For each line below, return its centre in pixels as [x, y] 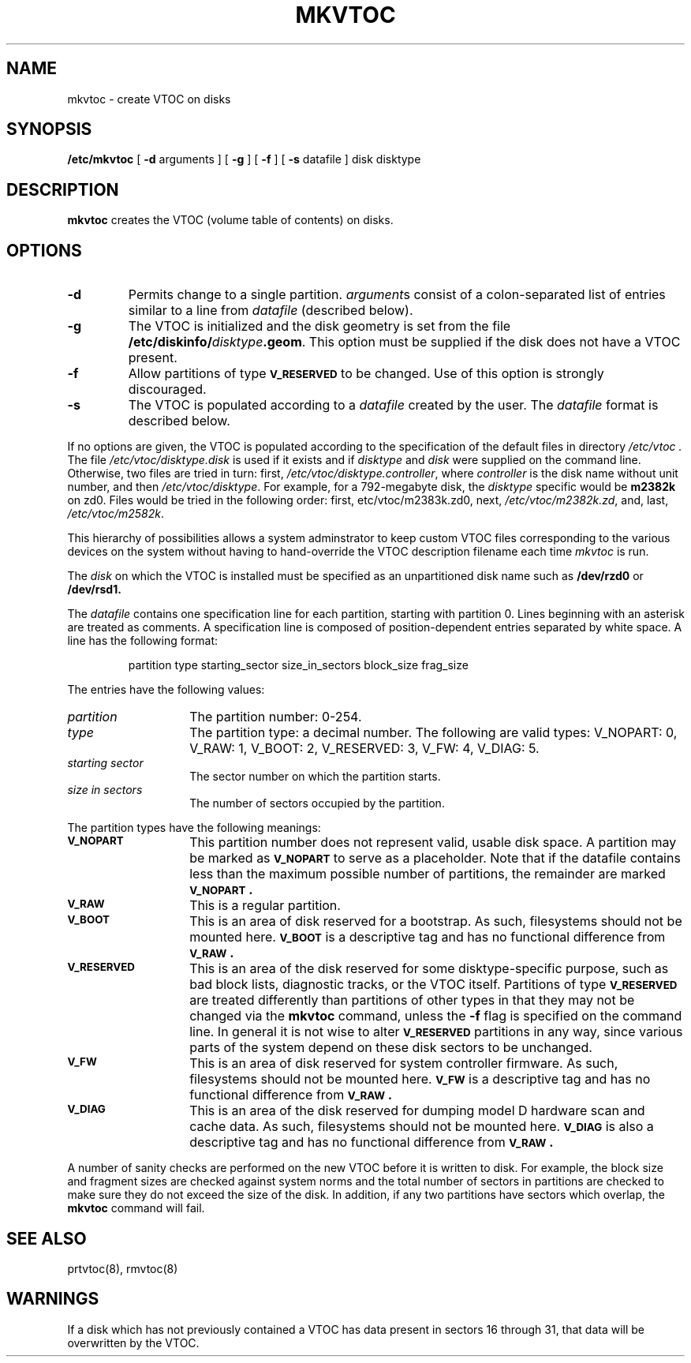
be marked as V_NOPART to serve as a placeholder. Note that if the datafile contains [435, 858]
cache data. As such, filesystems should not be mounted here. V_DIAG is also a [422, 1127]
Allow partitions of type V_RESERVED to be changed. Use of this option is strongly [366, 374]
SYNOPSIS [49, 129]
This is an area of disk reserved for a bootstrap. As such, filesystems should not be [436, 921]
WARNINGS [53, 1299]
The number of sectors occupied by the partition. [317, 803]
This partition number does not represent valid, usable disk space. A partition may [433, 843]
